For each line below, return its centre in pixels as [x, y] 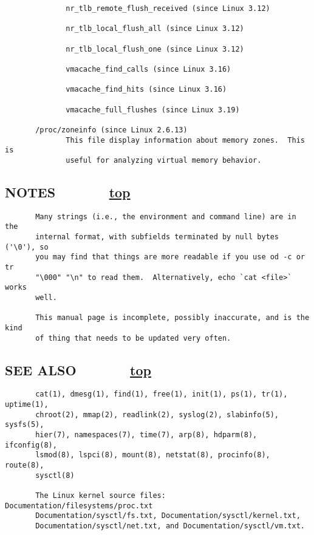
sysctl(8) [55, 475]
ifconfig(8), [31, 445]
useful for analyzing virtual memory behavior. [164, 160]
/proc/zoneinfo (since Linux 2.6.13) [111, 130]
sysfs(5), [25, 425]
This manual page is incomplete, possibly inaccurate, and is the [172, 318]
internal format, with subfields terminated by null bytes [157, 237]
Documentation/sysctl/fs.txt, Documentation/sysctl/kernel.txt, [168, 516]
